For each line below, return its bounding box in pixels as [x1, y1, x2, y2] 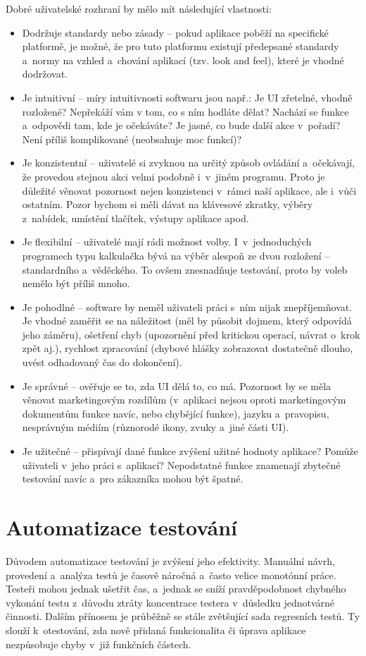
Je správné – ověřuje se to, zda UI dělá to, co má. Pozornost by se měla [22, 378, 332, 393]
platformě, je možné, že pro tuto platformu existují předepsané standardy [22, 39, 339, 54]
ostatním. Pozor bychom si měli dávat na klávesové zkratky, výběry [22, 197, 313, 212]
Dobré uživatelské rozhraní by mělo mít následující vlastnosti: [6, 1, 272, 16]
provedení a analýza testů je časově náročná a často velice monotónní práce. [6, 567, 336, 582]
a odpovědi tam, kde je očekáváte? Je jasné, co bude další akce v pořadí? [22, 118, 341, 133]
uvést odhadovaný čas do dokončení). [22, 355, 182, 370]
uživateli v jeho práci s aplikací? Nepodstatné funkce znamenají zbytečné [22, 457, 341, 472]
